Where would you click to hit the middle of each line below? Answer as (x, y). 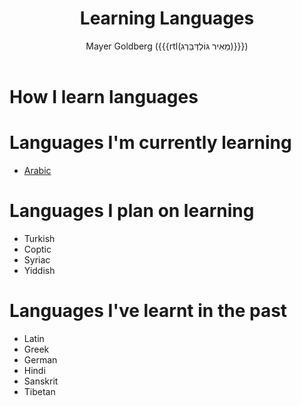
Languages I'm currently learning (150, 143)
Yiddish (39, 270)
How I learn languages (104, 96)
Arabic (37, 170)
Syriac (37, 259)
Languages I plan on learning (132, 211)
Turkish (39, 238)
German (40, 359)
